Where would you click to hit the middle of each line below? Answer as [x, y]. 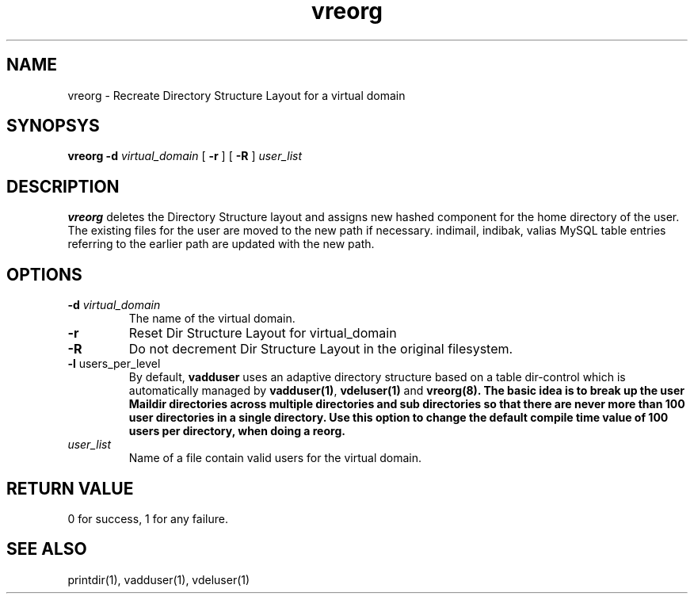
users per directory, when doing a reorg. [237, 431]
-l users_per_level [114, 364]
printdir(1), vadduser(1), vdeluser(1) [159, 579]
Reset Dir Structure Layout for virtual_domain [263, 333]
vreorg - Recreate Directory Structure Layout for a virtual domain [236, 95]
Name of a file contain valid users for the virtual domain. [275, 458]
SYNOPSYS [53, 126]
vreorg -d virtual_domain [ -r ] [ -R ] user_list [185, 156]
